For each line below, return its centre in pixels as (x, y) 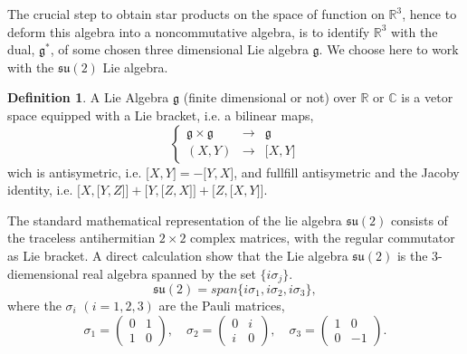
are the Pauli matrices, (222, 305)
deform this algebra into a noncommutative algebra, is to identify (189, 31)
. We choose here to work (389, 49)
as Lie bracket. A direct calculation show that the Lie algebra (178, 255)
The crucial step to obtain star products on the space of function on (196, 14)
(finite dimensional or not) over (270, 97)
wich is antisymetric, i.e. (75, 172)
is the (412, 255)
